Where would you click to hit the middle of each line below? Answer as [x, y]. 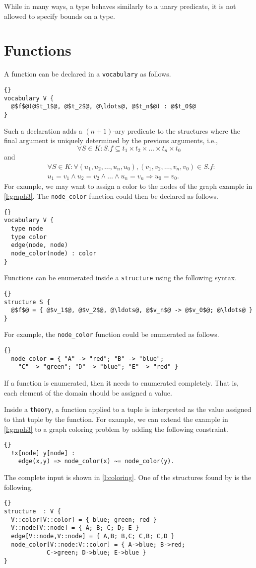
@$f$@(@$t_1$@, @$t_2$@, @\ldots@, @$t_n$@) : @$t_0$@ [103, 107]
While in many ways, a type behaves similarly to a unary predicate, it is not [120, 6]
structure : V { [32, 511]
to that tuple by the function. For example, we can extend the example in [116, 419]
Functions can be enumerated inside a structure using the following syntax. [121, 278]
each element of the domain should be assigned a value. [88, 392]
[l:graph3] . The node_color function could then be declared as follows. [111, 196]
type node [27, 228]
